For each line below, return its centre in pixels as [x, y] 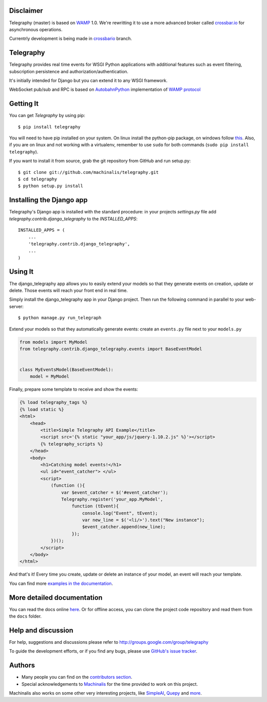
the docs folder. [25, 616]
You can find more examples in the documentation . [61, 583]
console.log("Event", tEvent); [120, 513]
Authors [22, 665]
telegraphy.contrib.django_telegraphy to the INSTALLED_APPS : [73, 219]
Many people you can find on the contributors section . [77, 677]
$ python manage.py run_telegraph [60, 318]
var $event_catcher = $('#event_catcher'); [115, 492]
